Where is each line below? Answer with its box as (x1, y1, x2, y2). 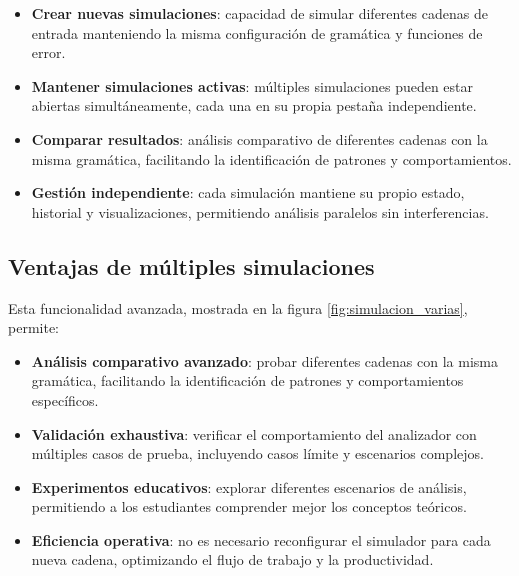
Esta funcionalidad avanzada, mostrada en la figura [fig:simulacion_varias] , (8, 297, 468, 318)
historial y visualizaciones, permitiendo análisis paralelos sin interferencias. (31, 201, 489, 222)
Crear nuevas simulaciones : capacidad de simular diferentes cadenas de (31, 3, 488, 23)
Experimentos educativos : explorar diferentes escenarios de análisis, (31, 476, 467, 497)
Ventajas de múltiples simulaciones (8, 250, 375, 281)
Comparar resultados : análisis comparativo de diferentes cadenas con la (31, 128, 488, 149)
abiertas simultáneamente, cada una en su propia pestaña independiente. (31, 95, 477, 116)
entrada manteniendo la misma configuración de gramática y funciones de (31, 22, 483, 43)
